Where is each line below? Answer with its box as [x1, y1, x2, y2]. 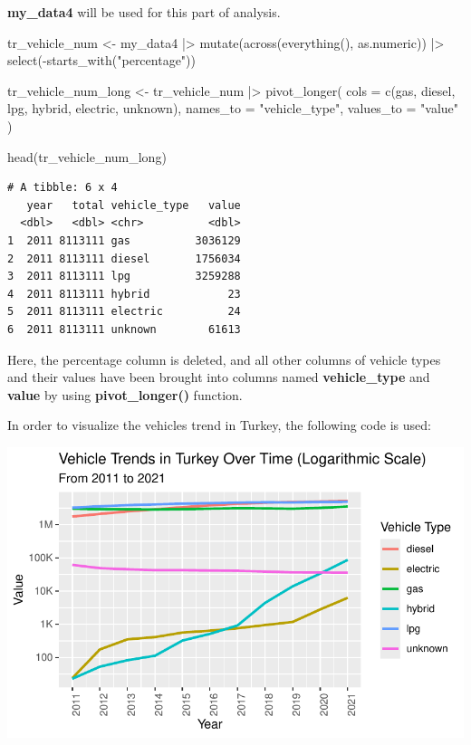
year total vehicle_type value [26, 198, 241, 212]
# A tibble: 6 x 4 [7, 181, 118, 195]
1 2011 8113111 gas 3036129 [7, 234, 241, 247]
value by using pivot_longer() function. [7, 385, 243, 404]
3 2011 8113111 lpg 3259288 [7, 270, 241, 283]
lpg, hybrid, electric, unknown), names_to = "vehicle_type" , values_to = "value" [7, 99, 459, 118]
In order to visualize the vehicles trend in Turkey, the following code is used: [7, 415, 431, 435]
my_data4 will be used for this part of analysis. [7, 3, 281, 21]
